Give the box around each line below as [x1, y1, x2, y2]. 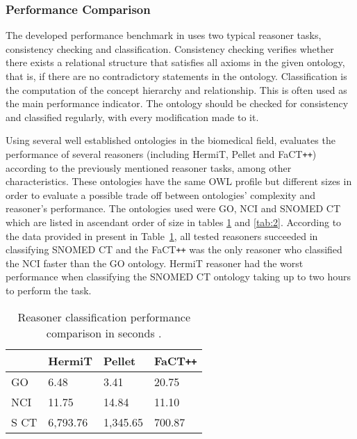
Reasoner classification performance [17, 308, 190, 325]
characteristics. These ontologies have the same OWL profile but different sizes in [6, 174, 352, 189]
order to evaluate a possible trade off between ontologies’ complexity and [6, 187, 315, 202]
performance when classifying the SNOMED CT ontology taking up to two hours [6, 269, 351, 284]
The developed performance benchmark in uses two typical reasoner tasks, [6, 28, 322, 42]
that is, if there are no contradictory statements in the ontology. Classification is [6, 69, 347, 83]
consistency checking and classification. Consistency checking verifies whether [6, 41, 334, 56]
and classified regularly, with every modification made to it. [6, 109, 259, 124]
